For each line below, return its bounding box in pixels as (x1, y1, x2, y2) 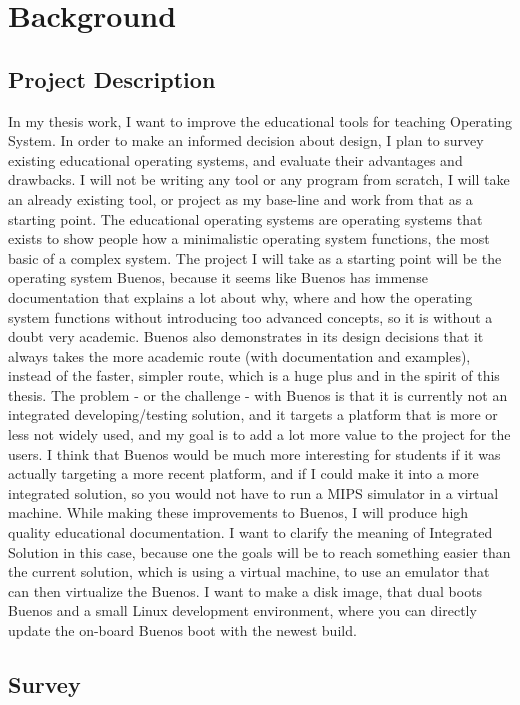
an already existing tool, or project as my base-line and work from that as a (8, 188, 473, 209)
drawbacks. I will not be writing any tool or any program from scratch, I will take (8, 169, 510, 190)
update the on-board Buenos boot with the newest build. (8, 620, 357, 641)
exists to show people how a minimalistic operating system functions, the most (8, 228, 490, 249)
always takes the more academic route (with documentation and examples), (8, 345, 471, 366)
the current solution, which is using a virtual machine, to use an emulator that (8, 561, 490, 582)
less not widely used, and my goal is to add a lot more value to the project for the (8, 424, 511, 445)
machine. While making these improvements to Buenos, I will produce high (8, 502, 469, 523)
